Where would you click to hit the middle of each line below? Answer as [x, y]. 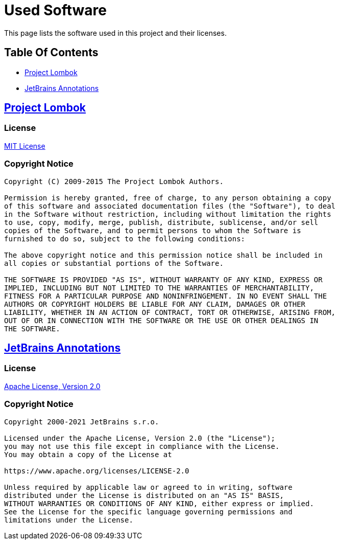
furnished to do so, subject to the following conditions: [125, 239]
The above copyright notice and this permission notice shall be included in [163, 255]
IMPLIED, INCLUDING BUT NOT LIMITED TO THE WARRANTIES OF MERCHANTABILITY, [159, 288]
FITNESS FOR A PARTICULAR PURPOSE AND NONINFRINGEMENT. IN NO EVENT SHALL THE [166, 296]
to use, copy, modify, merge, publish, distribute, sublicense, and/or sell [161, 222]
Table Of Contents [51, 53]
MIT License [25, 146]
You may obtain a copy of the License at [88, 454]
